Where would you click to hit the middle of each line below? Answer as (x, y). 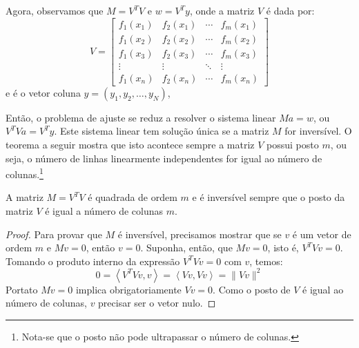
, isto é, (283, 248)
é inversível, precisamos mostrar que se (200, 234)
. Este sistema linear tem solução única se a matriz (162, 131)
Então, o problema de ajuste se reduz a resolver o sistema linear (141, 117)
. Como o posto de (252, 289)
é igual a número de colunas (104, 210)
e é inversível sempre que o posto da (269, 197)
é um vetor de (322, 234)
